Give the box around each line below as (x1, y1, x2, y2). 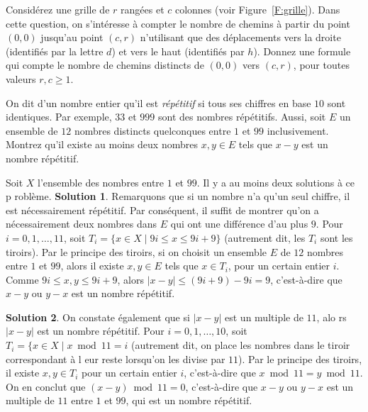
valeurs (6, 71, 36, 86)
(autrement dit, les (224, 230, 306, 245)
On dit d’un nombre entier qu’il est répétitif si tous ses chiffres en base (6, 95, 311, 110)
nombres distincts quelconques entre (74, 123, 231, 138)
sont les (320, 230, 353, 245)
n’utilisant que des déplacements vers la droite (140, 30, 341, 45)
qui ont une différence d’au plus (170, 216, 308, 231)
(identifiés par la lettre (6, 43, 104, 58)
